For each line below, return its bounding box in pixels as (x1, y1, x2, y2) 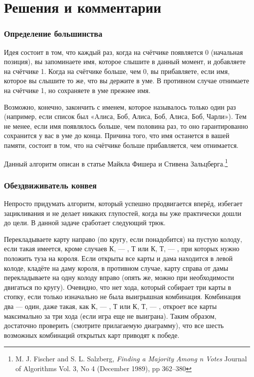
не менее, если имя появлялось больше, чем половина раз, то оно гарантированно (4, 120, 248, 131)
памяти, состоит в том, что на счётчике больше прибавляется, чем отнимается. (4, 140, 239, 150)
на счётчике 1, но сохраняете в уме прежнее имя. (4, 85, 150, 95)
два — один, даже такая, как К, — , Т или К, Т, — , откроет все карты (4, 301, 217, 311)
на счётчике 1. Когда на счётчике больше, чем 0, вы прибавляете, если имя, (4, 66, 230, 76)
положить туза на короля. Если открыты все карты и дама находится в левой (4, 253, 233, 263)
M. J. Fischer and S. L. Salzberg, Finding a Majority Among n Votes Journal (15, 353, 247, 364)
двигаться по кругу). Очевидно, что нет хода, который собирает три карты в (4, 282, 232, 292)
